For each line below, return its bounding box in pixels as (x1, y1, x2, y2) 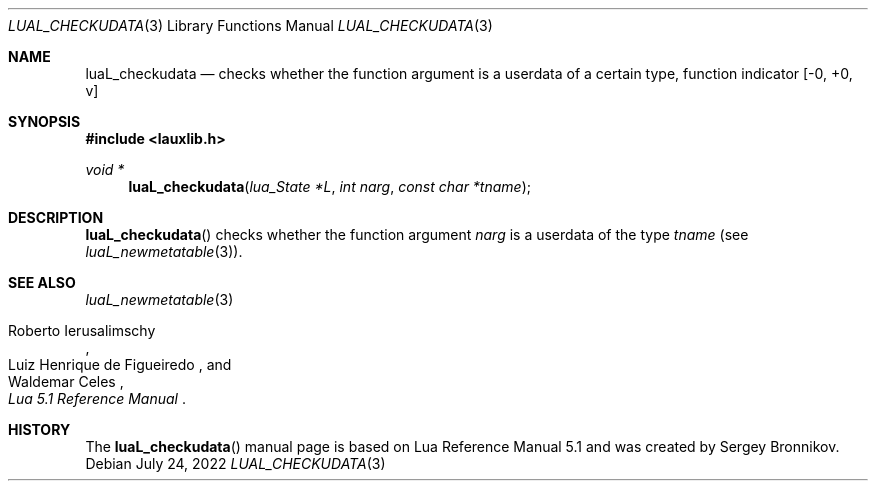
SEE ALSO (8, 274, 76, 291)
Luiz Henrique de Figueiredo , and (8, 356, 232, 373)
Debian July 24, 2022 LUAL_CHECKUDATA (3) (85, 455, 386, 472)
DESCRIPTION (8, 209, 104, 226)
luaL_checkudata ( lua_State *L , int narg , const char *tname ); (128, 178, 531, 195)
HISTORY (8, 421, 71, 438)
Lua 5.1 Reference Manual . (8, 390, 186, 407)
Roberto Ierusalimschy (8, 322, 156, 339)
